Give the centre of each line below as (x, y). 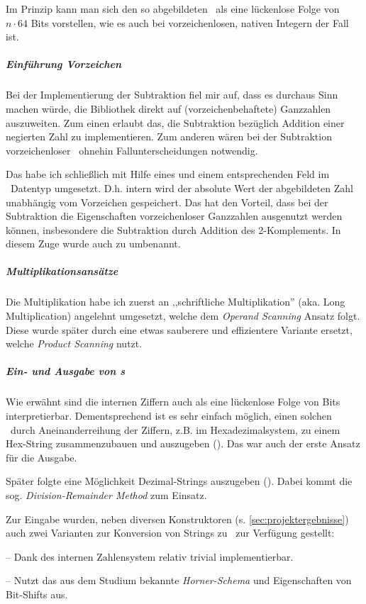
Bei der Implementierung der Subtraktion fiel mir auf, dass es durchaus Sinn (172, 95)
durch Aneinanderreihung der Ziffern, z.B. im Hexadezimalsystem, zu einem (175, 429)
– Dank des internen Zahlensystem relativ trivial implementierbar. (150, 556)
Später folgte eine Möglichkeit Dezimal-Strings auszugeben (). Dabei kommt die (179, 481)
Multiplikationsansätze (62, 271)
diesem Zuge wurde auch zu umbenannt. (93, 244)
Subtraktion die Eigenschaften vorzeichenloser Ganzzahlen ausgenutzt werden (174, 216)
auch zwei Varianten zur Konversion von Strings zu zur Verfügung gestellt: (170, 533)
